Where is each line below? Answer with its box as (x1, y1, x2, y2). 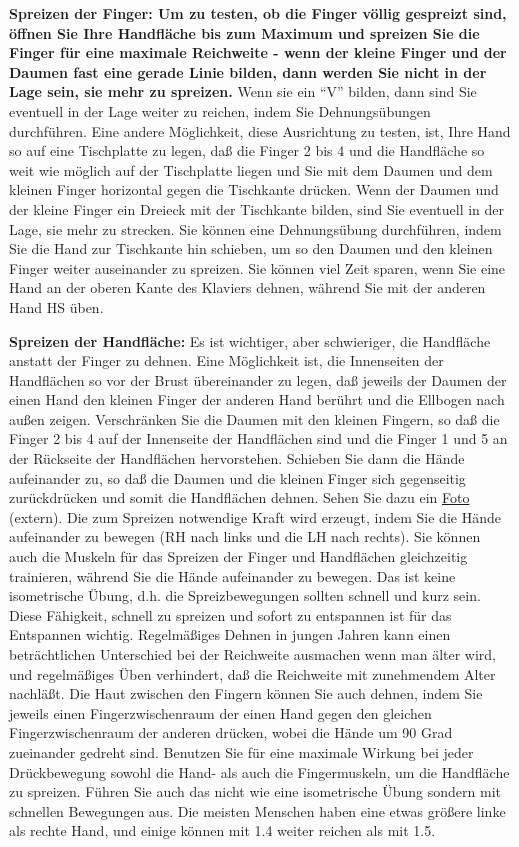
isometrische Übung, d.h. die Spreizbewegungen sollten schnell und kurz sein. (9, 585, 481, 606)
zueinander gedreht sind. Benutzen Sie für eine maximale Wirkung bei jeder (9, 741, 474, 762)
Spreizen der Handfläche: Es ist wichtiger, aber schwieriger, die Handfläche (9, 330, 491, 351)
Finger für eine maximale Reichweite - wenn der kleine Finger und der (9, 42, 507, 63)
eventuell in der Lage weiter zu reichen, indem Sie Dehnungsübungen (9, 100, 431, 121)
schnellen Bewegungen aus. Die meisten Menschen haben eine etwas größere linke (9, 800, 506, 821)
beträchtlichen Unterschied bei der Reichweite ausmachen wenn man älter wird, (9, 644, 497, 664)
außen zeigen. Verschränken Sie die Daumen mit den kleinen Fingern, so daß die (9, 408, 500, 429)
